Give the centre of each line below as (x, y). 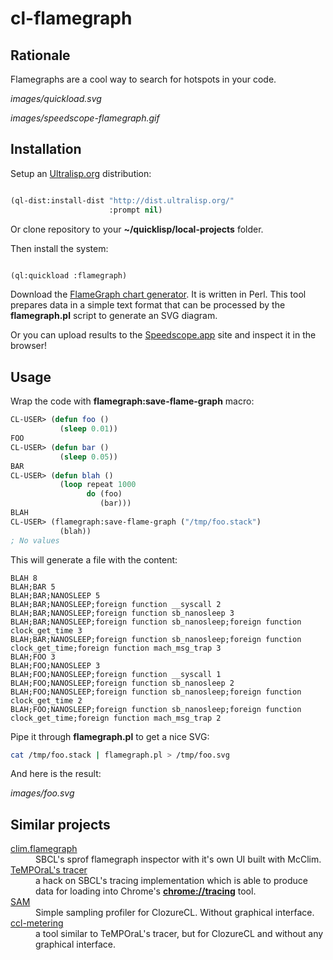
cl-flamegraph (71, 18)
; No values (35, 540)
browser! (29, 346)
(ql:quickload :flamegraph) (69, 275)
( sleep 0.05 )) (88, 457)
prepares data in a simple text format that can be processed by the (148, 305)
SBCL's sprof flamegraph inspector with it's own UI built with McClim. (178, 859)
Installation (46, 149)
